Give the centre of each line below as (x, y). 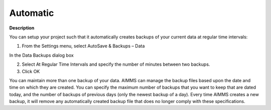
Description (22, 28)
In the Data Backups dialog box (41, 55)
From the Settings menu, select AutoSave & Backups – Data (83, 46)
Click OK (31, 71)
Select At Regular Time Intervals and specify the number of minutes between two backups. (116, 64)
